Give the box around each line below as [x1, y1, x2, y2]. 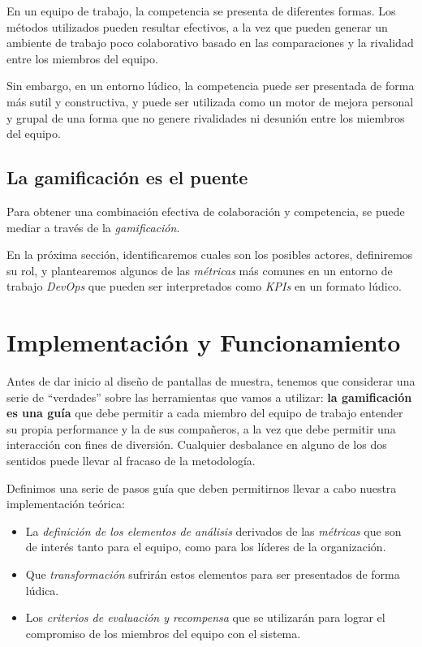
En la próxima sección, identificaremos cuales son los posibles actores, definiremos [6, 246, 413, 263]
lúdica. [25, 581, 59, 598]
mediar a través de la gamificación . [6, 218, 180, 235]
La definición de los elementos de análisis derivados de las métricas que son [25, 522, 402, 539]
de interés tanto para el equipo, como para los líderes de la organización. [25, 538, 386, 555]
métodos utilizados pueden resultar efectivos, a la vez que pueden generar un [6, 18, 388, 35]
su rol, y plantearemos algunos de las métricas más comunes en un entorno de [6, 261, 393, 278]
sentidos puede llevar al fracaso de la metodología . [6, 452, 256, 469]
